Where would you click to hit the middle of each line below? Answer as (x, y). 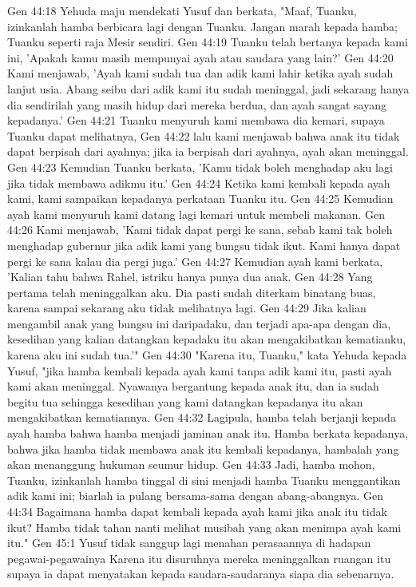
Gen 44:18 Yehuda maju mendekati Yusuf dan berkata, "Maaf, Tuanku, (182, 10)
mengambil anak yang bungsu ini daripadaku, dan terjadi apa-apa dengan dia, (199, 323)
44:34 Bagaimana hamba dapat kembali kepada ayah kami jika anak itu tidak (197, 511)
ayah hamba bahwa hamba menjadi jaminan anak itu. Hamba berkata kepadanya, (208, 433)
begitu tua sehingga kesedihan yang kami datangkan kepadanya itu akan (185, 401)
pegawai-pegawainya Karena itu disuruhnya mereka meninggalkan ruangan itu (199, 558)
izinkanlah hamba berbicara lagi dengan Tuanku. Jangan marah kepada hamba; (202, 26)
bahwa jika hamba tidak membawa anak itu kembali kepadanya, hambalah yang (203, 448)
